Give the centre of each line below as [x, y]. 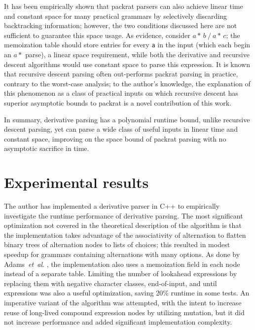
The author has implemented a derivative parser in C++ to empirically [112, 206]
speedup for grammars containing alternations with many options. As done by [122, 254]
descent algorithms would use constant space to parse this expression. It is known [127, 64]
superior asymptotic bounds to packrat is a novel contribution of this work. [118, 103]
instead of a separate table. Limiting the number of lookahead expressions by [121, 274]
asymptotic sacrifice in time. [47, 148]
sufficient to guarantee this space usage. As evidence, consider [97, 35]
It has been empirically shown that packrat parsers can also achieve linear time [124, 6]
